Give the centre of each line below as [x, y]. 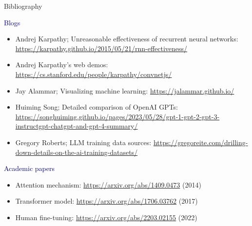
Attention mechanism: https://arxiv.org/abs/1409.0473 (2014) [108, 184]
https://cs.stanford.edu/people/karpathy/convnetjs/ [94, 74]
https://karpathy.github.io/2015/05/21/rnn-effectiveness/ [101, 48]
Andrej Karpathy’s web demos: [62, 65]
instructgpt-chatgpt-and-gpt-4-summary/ [77, 126]
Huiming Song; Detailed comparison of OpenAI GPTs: [97, 107]
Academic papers [29, 168]
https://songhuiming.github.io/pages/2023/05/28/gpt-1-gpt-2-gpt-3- [117, 116]
